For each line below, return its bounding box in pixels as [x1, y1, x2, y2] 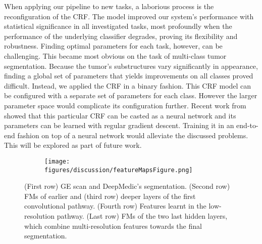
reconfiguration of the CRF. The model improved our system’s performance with [4, 11, 254, 21]
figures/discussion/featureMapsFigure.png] [44, 166, 193, 174]
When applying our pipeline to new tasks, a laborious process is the [4, 1, 214, 11]
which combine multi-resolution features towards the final [24, 220, 202, 231]
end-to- [236, 120, 258, 131]
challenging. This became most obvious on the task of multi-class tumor [4, 50, 227, 61]
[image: [44, 157, 70, 165]
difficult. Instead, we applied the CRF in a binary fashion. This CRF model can [4, 80, 251, 91]
